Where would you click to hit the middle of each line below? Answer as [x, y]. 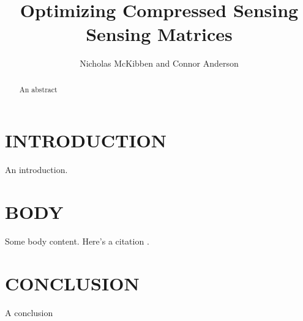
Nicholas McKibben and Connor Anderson [159, 63]
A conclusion [29, 312]
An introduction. [36, 170]
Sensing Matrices [159, 34]
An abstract [38, 89]
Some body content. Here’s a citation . [77, 241]
